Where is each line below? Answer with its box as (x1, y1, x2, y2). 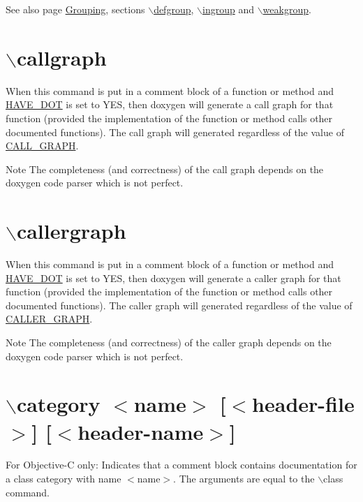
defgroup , (154, 2, 194, 16)
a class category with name (6, 471, 121, 486)
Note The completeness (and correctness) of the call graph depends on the (6, 161, 324, 176)
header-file (252, 390, 355, 418)
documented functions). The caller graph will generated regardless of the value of (6, 297, 353, 312)
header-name (77, 417, 204, 445)
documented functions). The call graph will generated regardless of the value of (6, 124, 344, 139)
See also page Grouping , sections (6, 2, 145, 16)
